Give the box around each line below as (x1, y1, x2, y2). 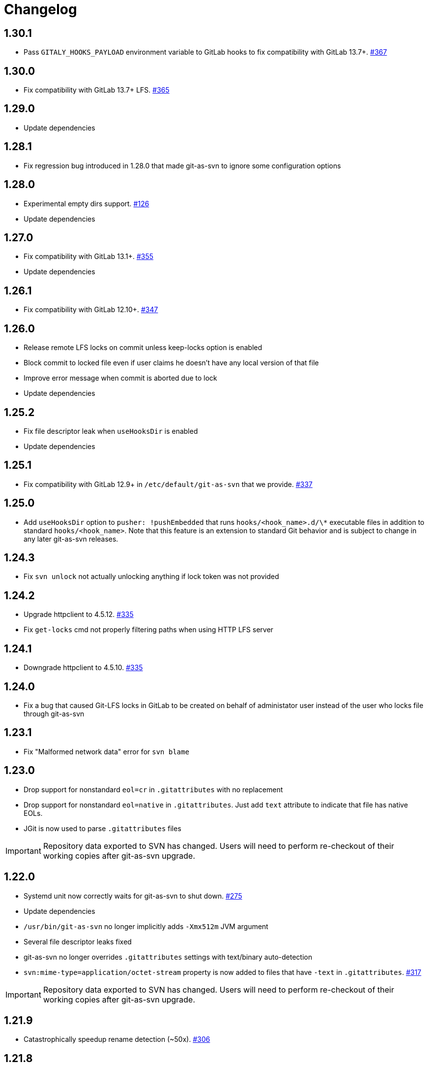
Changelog (4, 1, 77, 18)
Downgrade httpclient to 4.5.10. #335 (24, 663, 143, 672)
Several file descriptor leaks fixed (24, 937, 132, 946)
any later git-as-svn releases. (24, 534, 118, 543)
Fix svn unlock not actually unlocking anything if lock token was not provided (24, 572, 279, 581)
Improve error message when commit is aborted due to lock (24, 374, 217, 383)
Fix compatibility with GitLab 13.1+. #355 (24, 252, 154, 261)
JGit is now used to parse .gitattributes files (24, 824, 181, 833)
